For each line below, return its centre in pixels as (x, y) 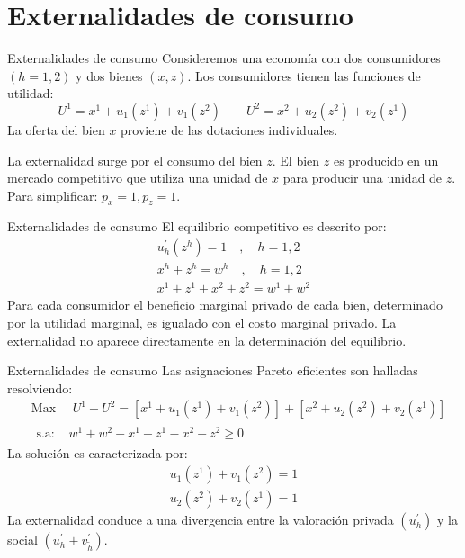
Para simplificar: (53, 195)
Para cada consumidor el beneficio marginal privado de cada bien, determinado (225, 305)
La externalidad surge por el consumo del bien (135, 160)
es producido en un (386, 160)
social (22, 540)
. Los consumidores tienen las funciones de (304, 75)
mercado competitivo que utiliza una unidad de (138, 178)
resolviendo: (40, 387)
